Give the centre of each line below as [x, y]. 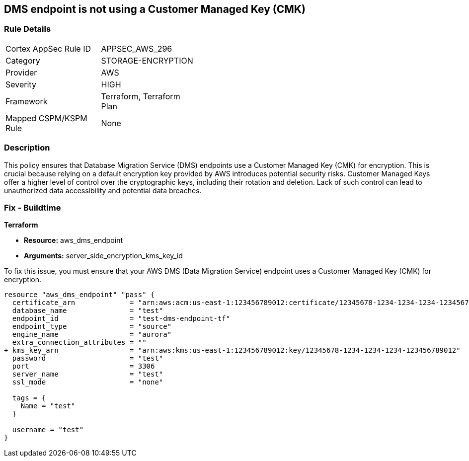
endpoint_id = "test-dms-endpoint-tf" [121, 319]
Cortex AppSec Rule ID [48, 48]
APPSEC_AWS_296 [137, 48]
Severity [21, 84]
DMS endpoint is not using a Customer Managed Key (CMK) [155, 9]
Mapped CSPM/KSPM [46, 118]
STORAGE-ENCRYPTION [147, 60]
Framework [27, 101]
